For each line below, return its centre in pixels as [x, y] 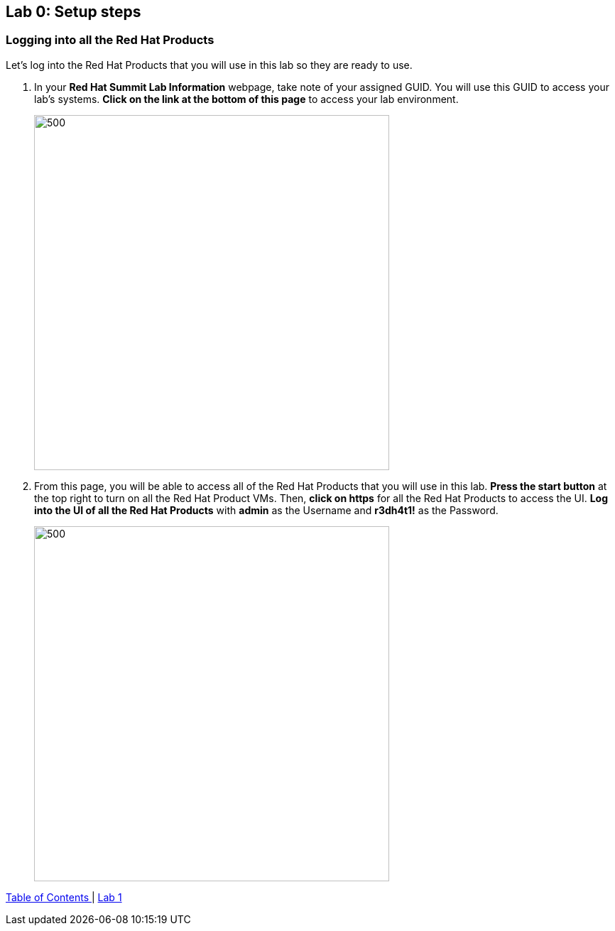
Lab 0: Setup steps [74, 12]
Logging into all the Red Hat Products [110, 40]
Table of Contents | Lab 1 [64, 897]
